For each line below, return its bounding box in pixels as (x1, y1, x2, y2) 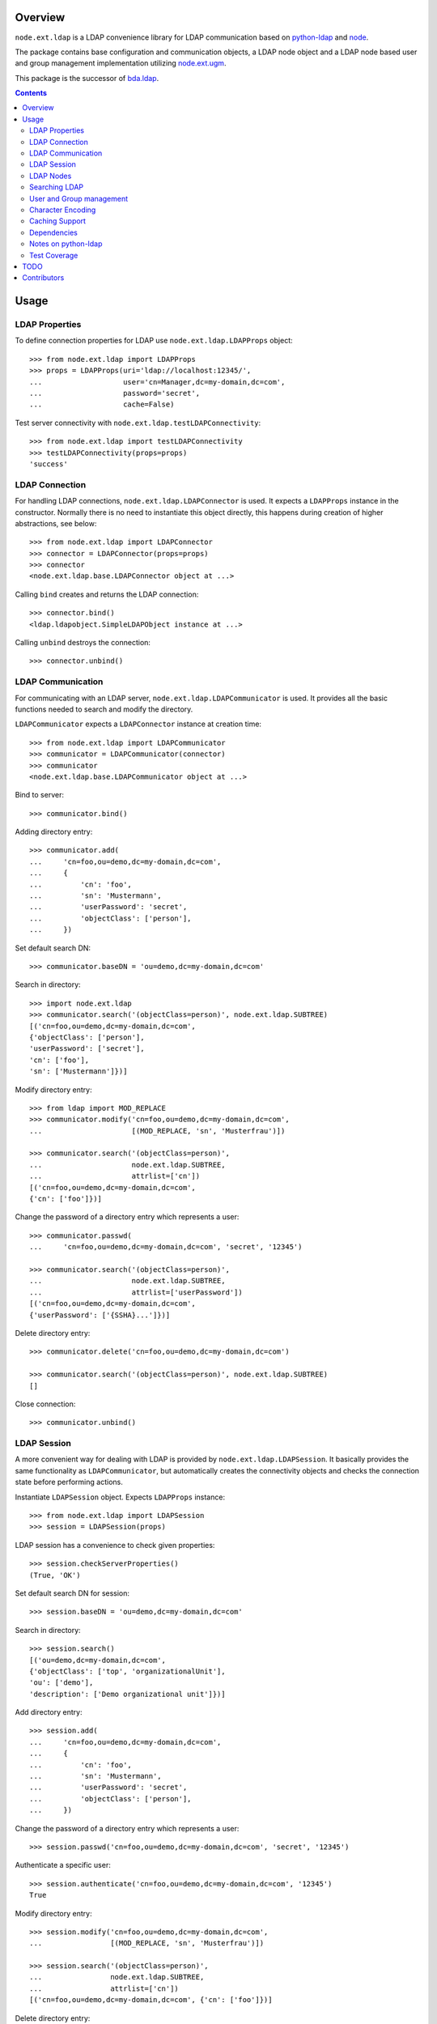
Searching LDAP (29, 182, 84, 192)
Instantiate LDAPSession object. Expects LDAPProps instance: (15, 1492, 226, 1502)
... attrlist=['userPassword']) (29, 1287, 243, 1297)
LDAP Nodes (29, 171, 72, 181)
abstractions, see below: (15, 518, 97, 528)
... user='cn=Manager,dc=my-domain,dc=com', (29, 377, 286, 386)
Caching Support (29, 216, 87, 226)
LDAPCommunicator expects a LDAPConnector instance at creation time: (15, 719, 262, 729)
